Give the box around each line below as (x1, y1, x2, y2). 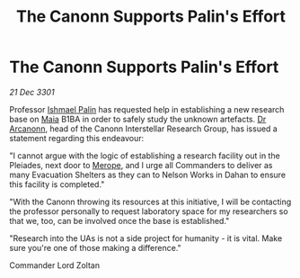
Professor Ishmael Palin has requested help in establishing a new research (9, 103, 285, 114)
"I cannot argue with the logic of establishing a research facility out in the (9, 150, 280, 161)
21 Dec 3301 (9, 86, 56, 97)
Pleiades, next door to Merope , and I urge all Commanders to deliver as (9, 159, 273, 170)
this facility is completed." (9, 178, 105, 190)
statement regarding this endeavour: (9, 132, 145, 143)
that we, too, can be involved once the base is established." (9, 215, 230, 226)
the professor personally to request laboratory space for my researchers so (9, 205, 289, 217)
